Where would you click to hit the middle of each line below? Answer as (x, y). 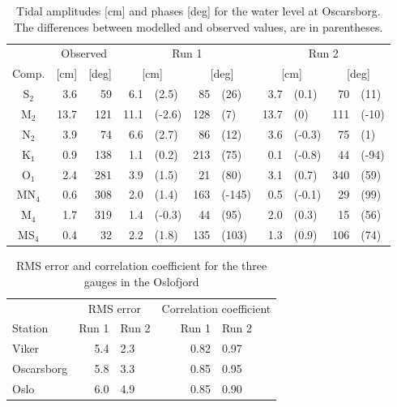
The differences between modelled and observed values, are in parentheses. (198, 26)
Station (30, 328)
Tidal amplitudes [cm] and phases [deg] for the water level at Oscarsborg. (198, 11)
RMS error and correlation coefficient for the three (141, 266)
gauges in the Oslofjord (141, 281)
